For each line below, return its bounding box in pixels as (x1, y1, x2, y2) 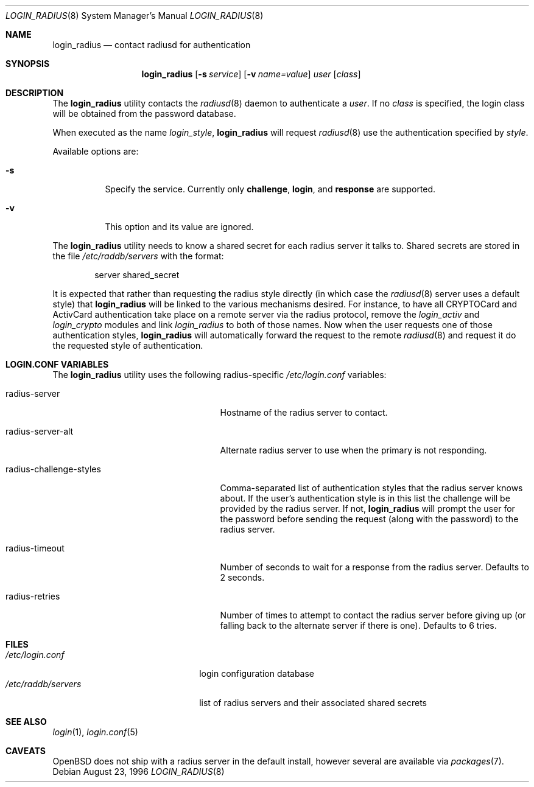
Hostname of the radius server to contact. (220, 407, 388, 418)
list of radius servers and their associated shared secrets (199, 698, 427, 708)
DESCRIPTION (5, 88, 64, 98)
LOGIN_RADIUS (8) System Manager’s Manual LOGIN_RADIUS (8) (5, 10, 264, 21)
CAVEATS (5, 746, 46, 756)
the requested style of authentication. (52, 340, 203, 351)
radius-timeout (5, 543, 65, 553)
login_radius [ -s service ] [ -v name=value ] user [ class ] (141, 69, 361, 79)
